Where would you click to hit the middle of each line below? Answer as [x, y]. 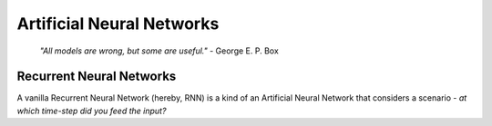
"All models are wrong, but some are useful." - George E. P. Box [159, 51]
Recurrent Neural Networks [97, 77]
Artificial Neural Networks [118, 24]
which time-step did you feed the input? [92, 111]
